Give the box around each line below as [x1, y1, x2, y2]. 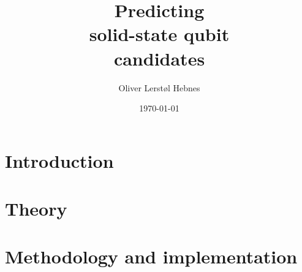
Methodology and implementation [5, 244, 298, 269]
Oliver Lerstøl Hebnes [118, 81, 200, 94]
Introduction [5, 148, 114, 173]
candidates [113, 45, 205, 70]
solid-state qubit [89, 21, 230, 47]
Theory [5, 196, 67, 221]
